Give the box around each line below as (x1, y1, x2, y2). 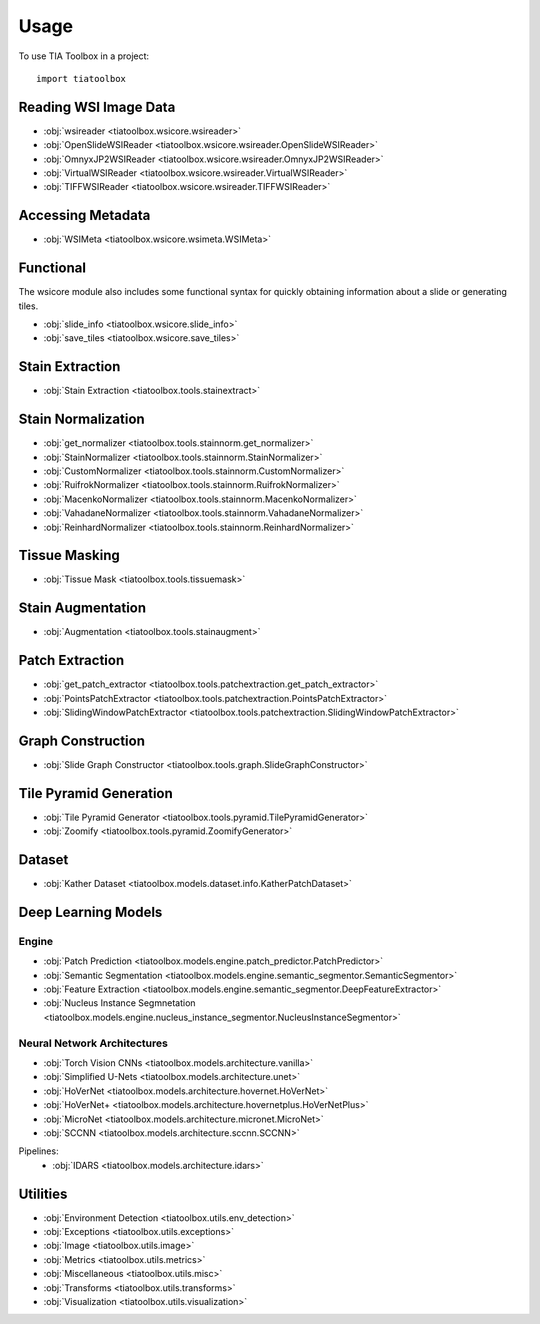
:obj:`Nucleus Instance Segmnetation (43, 997, 196, 1009)
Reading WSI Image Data (18, 98, 176, 115)
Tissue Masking (18, 547, 120, 564)
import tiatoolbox (36, 73, 127, 84)
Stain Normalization (18, 411, 145, 428)
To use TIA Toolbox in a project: (18, 50, 150, 62)
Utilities (18, 1185, 68, 1202)
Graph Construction (18, 732, 145, 749)
